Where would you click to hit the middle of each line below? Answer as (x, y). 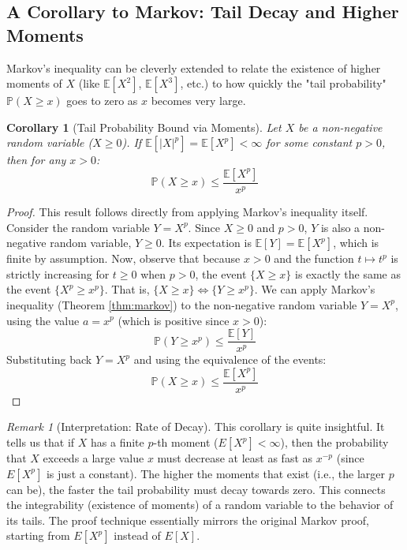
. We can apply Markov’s (315, 289)
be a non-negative (340, 127)
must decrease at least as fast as (235, 458)
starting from (38, 535)
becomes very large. (198, 101)
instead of (137, 535)
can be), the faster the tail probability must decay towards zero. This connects (196, 489)
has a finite (118, 442)
